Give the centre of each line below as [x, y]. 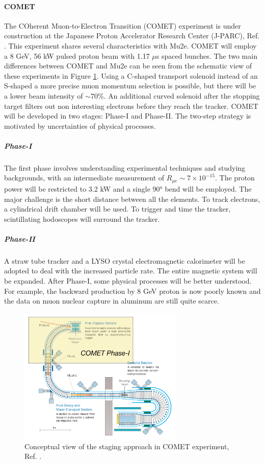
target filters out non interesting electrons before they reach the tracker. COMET [131, 106]
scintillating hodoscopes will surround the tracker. [82, 218]
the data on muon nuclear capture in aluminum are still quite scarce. [112, 301]
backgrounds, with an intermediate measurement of [84, 178]
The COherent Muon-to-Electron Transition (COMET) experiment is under [123, 25]
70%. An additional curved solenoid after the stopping [175, 95]
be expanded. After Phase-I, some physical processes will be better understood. [128, 281]
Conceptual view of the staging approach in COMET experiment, [127, 446]
